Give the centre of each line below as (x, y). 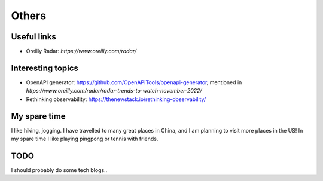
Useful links (34, 37)
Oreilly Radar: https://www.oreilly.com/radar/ (81, 51)
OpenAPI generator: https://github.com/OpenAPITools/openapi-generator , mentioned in (134, 82)
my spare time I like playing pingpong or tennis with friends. (85, 139)
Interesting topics (45, 68)
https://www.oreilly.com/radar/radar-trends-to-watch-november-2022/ (114, 91)
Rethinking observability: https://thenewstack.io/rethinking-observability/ (116, 99)
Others (29, 16)
